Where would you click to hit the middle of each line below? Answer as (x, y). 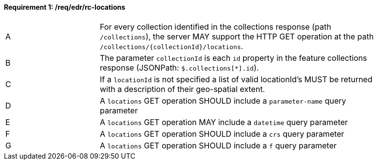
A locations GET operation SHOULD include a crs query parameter (222, 134)
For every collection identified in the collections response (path (216, 27)
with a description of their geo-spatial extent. (182, 89)
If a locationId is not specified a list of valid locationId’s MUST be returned (236, 79)
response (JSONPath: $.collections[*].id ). (179, 67)
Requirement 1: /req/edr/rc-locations (65, 7)
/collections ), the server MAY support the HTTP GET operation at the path (237, 36)
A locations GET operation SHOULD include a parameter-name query (223, 100)
